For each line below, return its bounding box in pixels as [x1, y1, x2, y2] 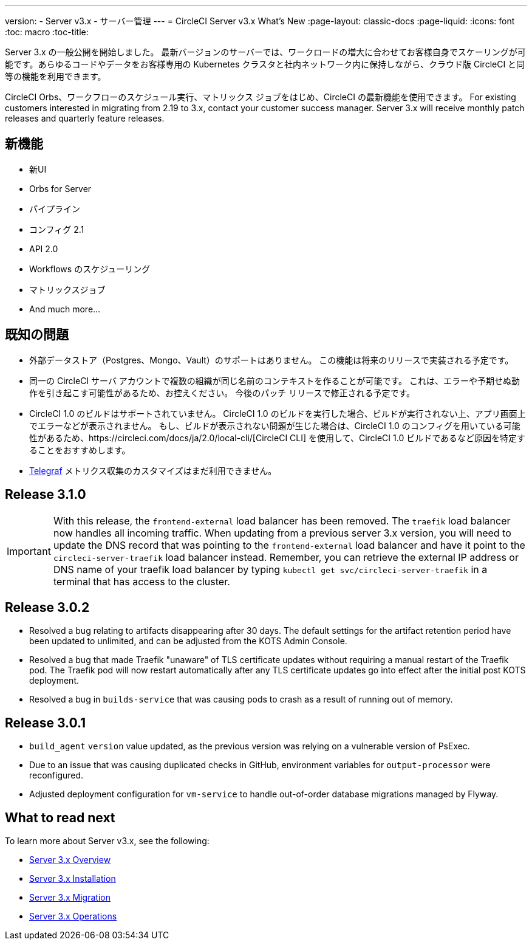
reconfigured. [29, 770, 84, 781]
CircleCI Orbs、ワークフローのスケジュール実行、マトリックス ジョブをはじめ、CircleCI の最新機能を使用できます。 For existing [5, 92, 516, 102]
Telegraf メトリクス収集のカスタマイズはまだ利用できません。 [29, 465, 277, 476]
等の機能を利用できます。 [5, 71, 106, 81]
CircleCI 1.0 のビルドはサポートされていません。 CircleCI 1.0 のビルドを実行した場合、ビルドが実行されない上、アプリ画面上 [29, 408, 526, 419]
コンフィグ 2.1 [29, 224, 84, 235]
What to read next [5, 809, 115, 825]
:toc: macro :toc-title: [5, 27, 89, 37]
